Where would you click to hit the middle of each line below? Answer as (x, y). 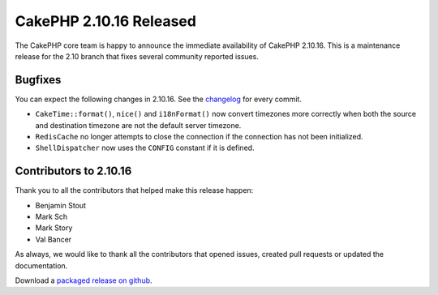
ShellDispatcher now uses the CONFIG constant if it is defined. (145, 148)
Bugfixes (38, 80)
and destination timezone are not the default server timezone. (138, 125)
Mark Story (54, 228)
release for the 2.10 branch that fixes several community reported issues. (137, 56)
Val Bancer (54, 239)
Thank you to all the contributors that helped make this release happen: (134, 190)
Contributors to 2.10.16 (73, 171)
